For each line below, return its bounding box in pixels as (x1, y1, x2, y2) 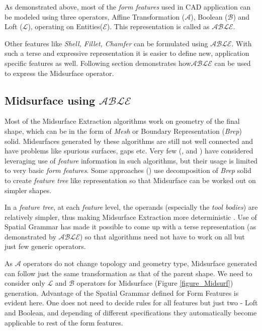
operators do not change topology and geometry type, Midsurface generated (23, 258, 257, 269)
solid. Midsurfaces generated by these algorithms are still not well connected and (5, 135, 253, 146)
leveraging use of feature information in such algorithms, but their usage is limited (5, 155, 258, 165)
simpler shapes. (5, 185, 52, 195)
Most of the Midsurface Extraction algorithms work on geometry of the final (5, 116, 240, 126)
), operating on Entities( (28, 21, 103, 32)
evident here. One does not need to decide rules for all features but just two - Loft (5, 297, 258, 308)
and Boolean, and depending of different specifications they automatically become (5, 307, 257, 318)
